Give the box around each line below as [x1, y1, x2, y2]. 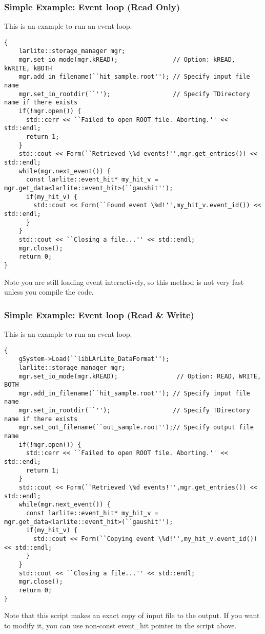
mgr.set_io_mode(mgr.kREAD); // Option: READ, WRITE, [18, 372, 261, 380]
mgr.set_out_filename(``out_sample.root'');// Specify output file [18, 424, 254, 431]
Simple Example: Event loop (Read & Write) [4, 308, 194, 321]
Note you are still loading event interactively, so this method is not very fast [4, 276, 244, 287]
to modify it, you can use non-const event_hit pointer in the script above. [4, 620, 237, 630]
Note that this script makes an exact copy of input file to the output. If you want [4, 610, 260, 621]
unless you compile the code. [4, 286, 94, 297]
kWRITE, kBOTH [4, 64, 52, 72]
